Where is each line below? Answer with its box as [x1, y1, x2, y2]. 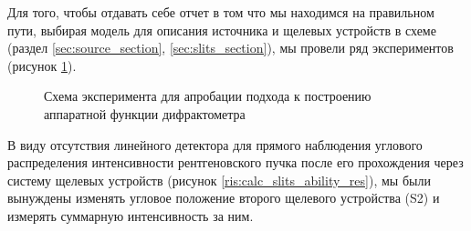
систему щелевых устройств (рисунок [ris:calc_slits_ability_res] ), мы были [7, 170, 431, 189]
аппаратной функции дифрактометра [44, 104, 246, 123]
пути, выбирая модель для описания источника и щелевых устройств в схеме [7, 20, 436, 39]
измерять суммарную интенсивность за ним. [7, 206, 254, 225]
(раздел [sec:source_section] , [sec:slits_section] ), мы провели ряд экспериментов [7, 38, 454, 57]
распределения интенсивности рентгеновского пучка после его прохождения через [7, 153, 464, 172]
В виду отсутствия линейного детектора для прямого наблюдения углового [7, 135, 423, 154]
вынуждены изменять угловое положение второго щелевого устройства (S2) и [7, 188, 440, 207]
